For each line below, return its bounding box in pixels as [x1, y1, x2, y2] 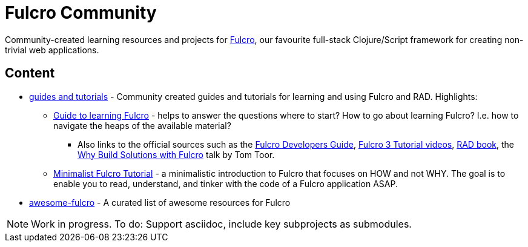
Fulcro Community [5, 2, 157, 23]
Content [5, 65, 55, 81]
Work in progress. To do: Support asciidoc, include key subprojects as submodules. [31, 217, 412, 230]
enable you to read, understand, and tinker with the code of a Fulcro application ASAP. [53, 178, 398, 189]
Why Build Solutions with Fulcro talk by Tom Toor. [78, 149, 275, 160]
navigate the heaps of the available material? [53, 120, 231, 131]
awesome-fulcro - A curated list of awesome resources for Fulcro [29, 197, 291, 208]
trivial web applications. [5, 44, 99, 55]
